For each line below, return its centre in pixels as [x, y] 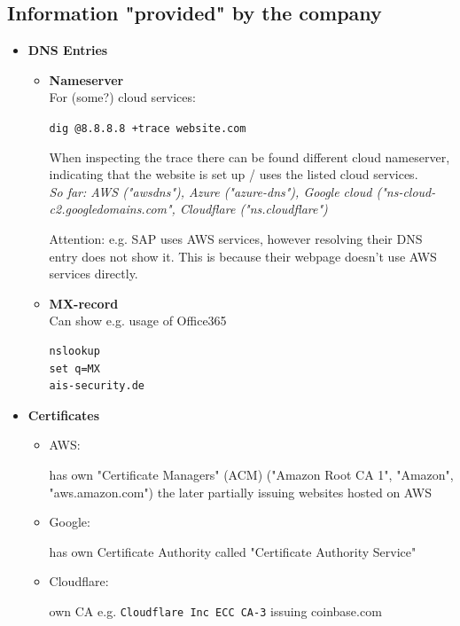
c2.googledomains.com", [112, 209]
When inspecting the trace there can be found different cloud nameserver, [249, 156]
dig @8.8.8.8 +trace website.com [148, 128]
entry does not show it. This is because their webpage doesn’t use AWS [243, 256]
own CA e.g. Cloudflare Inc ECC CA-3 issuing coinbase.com [215, 610]
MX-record [84, 303]
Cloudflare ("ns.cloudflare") [253, 209]
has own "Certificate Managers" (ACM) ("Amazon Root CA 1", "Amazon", [251, 474]
